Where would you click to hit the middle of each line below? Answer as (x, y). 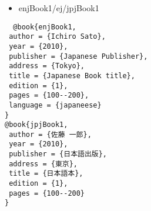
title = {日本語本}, (46, 174)
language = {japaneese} (55, 105)
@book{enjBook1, (45, 27)
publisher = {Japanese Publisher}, (78, 56)
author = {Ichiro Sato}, (57, 37)
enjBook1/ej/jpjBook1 (59, 8)
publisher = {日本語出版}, (58, 154)
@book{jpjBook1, (36, 125)
